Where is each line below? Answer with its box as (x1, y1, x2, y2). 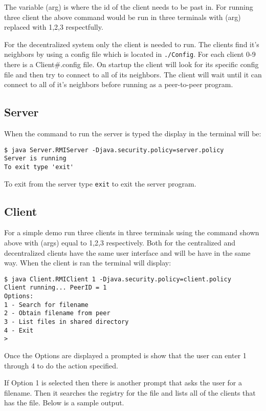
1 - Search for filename (4, 301, 88, 309)
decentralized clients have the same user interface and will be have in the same (4, 247, 251, 258)
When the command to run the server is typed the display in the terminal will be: (4, 128, 261, 139)
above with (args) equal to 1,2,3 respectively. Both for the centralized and (4, 237, 236, 248)
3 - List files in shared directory (4, 318, 129, 326)
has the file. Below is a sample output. (4, 397, 124, 408)
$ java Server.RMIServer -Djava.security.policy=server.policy (4, 146, 224, 154)
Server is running (4, 155, 66, 162)
